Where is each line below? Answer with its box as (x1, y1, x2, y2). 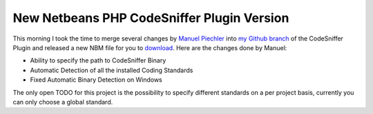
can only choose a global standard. (12, 98, 113, 106)
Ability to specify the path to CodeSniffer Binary (30, 56, 166, 65)
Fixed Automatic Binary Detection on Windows (30, 76, 162, 84)
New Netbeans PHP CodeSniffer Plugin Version (12, 10, 289, 25)
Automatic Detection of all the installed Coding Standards (30, 66, 193, 74)
